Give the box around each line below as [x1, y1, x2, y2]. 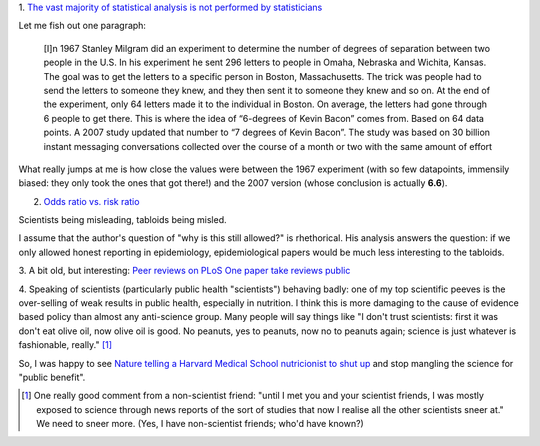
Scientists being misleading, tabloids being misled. [18, 214, 227, 226]
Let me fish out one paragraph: [18, 20, 147, 32]
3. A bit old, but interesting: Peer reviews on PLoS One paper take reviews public [18, 265, 351, 277]
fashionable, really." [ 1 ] [18, 339, 113, 351]
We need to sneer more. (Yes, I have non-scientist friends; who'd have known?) [36, 418, 364, 430]
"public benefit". [18, 371, 86, 383]
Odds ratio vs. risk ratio [43, 195, 140, 207]
